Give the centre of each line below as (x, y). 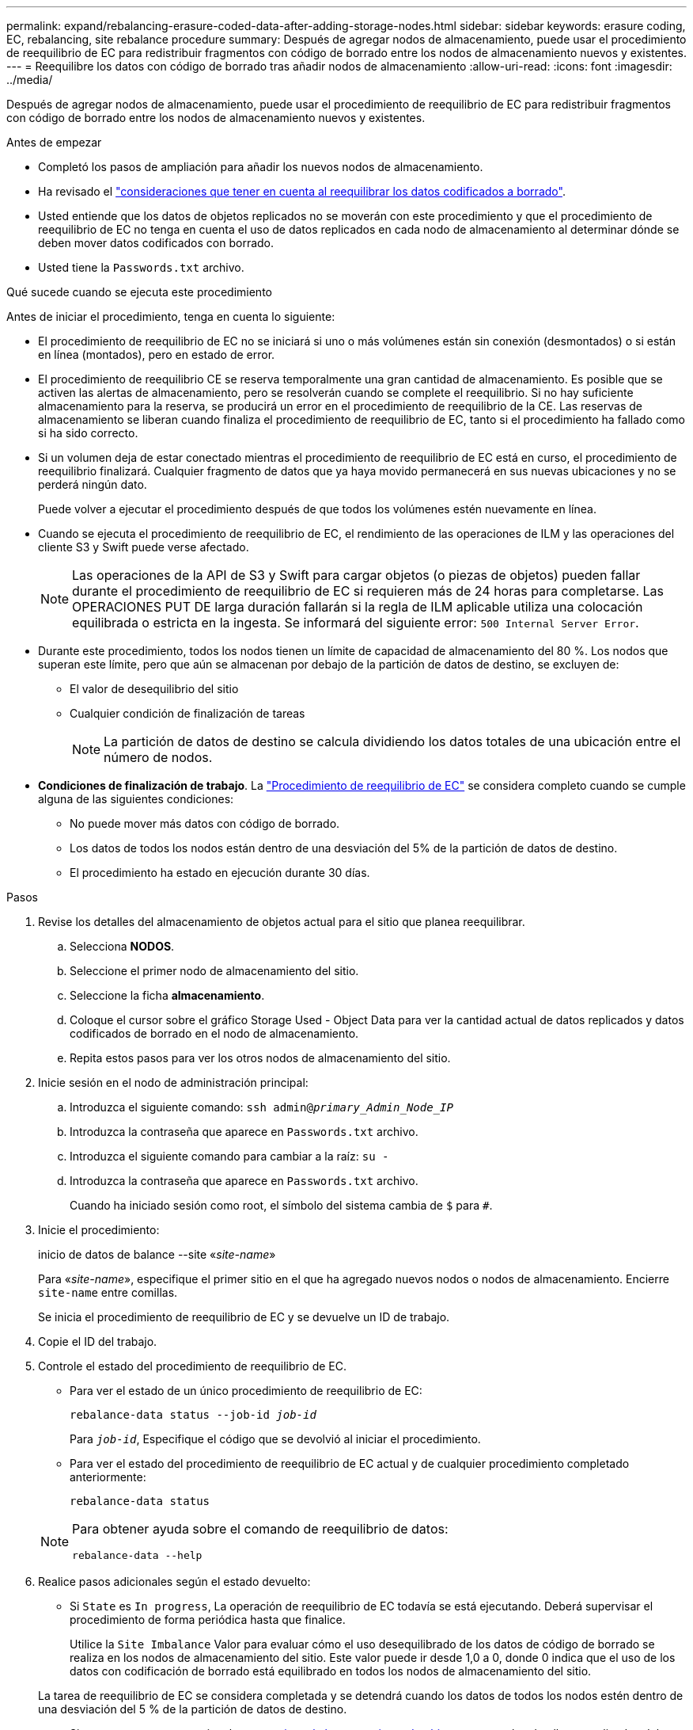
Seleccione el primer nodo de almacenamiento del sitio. (214, 971)
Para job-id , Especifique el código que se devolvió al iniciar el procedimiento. (275, 1439)
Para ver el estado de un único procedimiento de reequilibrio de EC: (246, 1391)
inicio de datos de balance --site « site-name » (157, 1254)
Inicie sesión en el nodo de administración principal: (173, 1082)
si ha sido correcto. (88, 433)
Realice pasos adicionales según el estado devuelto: (174, 1581)
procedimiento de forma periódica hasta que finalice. (208, 1619)
